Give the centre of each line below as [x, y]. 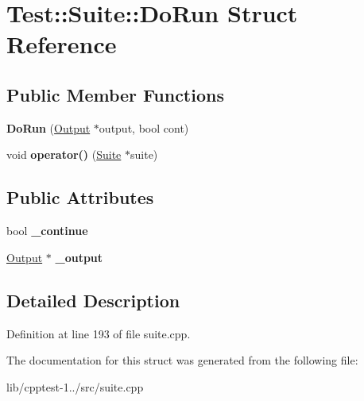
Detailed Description [93, 300]
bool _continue [47, 231]
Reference [62, 44]
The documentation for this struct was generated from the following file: [182, 360]
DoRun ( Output [48, 127]
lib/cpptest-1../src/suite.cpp [75, 386]
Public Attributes [80, 197]
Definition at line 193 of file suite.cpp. [99, 333]
